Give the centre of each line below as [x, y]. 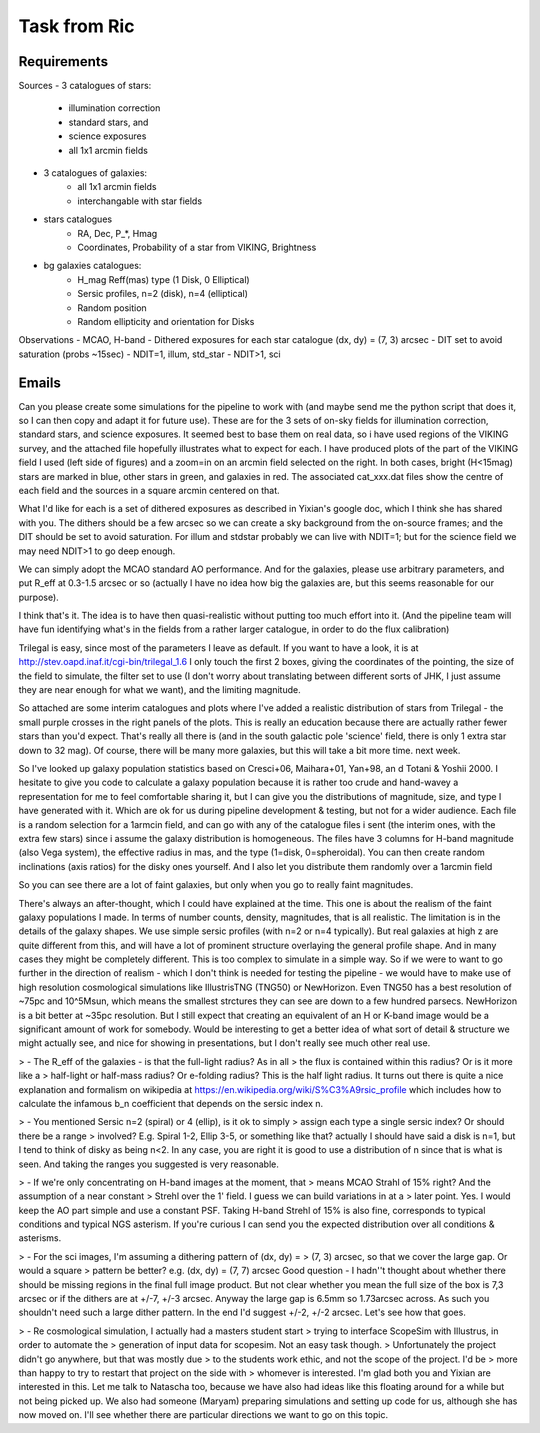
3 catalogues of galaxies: [95, 173]
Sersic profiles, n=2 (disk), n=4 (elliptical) [163, 294]
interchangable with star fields [140, 201]
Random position [112, 307]
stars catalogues [78, 219]
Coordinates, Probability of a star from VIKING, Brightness [197, 247]
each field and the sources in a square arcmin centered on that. [149, 490]
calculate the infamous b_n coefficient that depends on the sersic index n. [171, 1103]
